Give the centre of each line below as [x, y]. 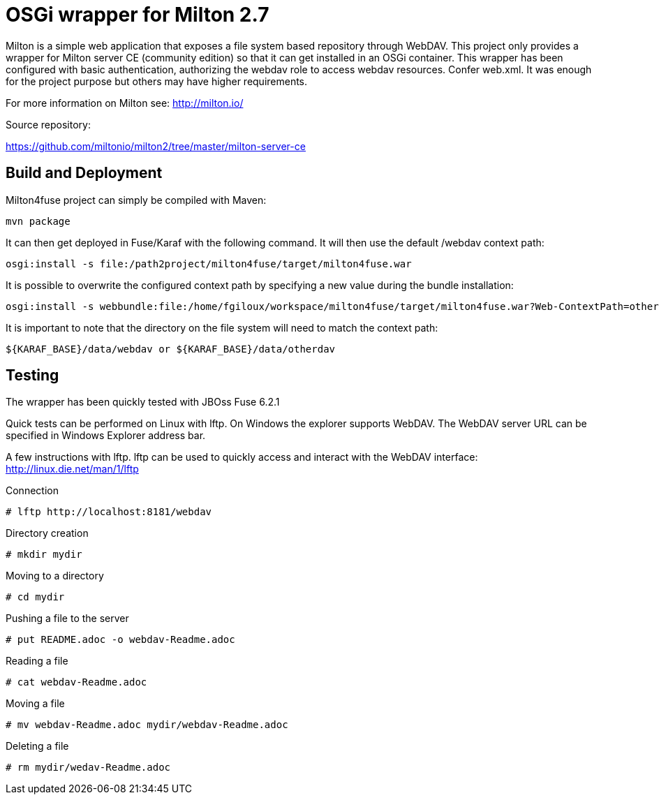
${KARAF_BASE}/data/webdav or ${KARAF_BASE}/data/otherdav [171, 349]
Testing [32, 376]
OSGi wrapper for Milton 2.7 [138, 15]
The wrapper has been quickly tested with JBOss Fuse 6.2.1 [143, 402]
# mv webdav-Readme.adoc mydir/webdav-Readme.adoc [147, 725]
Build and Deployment [84, 173]
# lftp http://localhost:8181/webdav [109, 512]
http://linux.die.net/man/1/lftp [72, 469]
